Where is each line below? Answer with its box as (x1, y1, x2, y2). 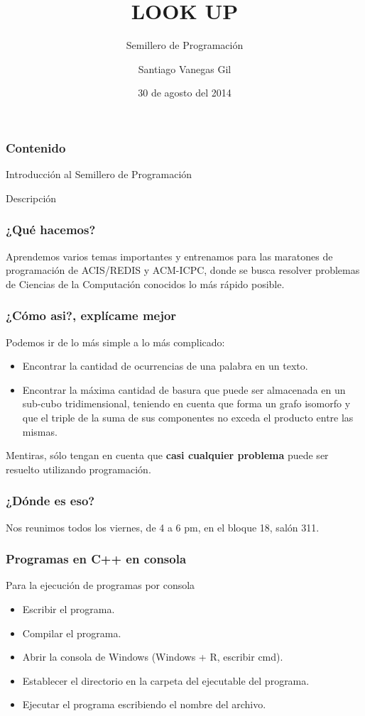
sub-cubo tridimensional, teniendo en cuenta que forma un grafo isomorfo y (22, 396, 351, 411)
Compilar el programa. (22, 625, 121, 640)
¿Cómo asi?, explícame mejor (6, 307, 177, 324)
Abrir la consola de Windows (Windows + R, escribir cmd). (22, 649, 283, 664)
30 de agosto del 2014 (138, 85, 231, 100)
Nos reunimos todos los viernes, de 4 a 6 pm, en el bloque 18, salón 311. (6, 519, 320, 534)
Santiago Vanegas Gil (138, 61, 231, 76)
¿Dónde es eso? (6, 492, 95, 510)
